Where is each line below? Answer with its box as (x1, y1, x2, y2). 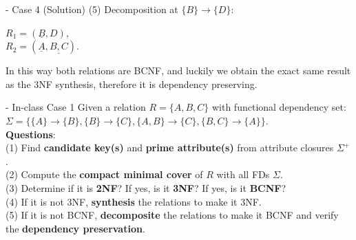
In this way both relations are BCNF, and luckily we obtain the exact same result (6, 63, 351, 78)
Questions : (6, 127, 56, 141)
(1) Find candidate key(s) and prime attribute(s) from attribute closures (6, 140, 334, 155)
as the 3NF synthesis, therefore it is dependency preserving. (6, 76, 258, 91)
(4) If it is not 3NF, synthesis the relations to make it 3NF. (6, 194, 262, 208)
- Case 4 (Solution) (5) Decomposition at (6, 2, 178, 16)
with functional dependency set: (211, 100, 346, 114)
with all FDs (216, 167, 270, 182)
